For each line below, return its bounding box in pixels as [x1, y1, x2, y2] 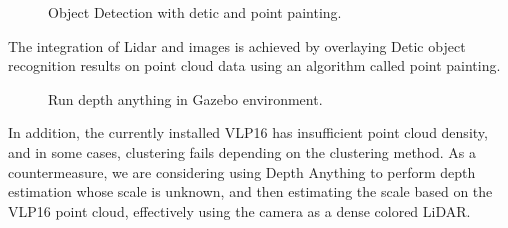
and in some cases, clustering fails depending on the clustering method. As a [8, 141, 477, 162]
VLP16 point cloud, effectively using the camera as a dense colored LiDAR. [8, 200, 471, 221]
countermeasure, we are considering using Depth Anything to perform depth [8, 161, 476, 182]
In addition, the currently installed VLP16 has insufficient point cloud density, [8, 122, 488, 143]
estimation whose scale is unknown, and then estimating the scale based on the [8, 181, 493, 202]
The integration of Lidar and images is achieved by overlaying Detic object [8, 35, 466, 56]
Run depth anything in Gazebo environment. [48, 88, 323, 109]
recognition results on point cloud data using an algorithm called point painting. [8, 55, 501, 76]
